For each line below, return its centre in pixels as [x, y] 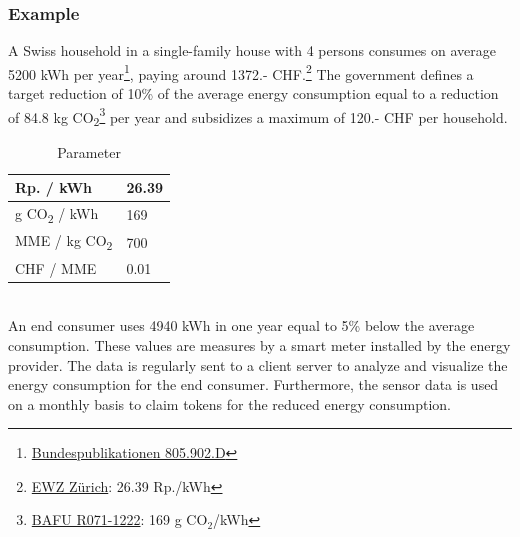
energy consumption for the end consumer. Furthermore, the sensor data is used [253, 384]
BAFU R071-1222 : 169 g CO [119, 519]
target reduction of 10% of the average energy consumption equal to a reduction [253, 93]
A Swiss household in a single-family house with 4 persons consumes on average [252, 50]
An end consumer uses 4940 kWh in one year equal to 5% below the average [241, 325]
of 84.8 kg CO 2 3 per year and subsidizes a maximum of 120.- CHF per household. [258, 116]
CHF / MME [56, 267]
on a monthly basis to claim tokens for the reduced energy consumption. [229, 403]
